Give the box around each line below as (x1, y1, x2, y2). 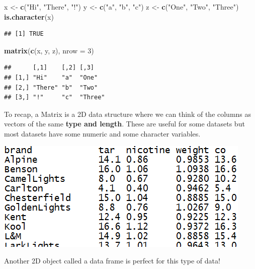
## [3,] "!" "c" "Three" (4, 94, 105, 101)
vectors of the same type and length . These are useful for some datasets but (4, 118, 245, 129)
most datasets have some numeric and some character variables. (4, 128, 201, 139)
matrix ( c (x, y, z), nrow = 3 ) (4, 45, 94, 55)
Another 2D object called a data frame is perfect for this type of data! (4, 255, 220, 266)
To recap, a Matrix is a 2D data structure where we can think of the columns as (4, 108, 251, 119)
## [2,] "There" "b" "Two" (4, 84, 98, 91)
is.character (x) (4, 11, 54, 22)
